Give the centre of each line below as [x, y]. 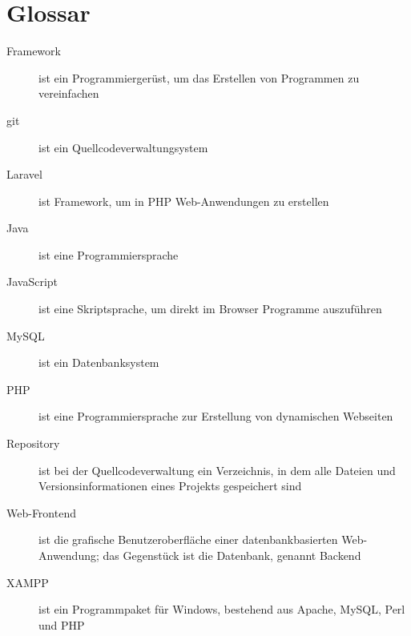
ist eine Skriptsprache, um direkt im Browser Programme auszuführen [210, 309]
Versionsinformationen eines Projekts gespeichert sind [170, 486]
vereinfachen [69, 93]
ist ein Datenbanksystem [99, 362]
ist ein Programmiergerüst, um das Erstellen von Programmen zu [199, 77]
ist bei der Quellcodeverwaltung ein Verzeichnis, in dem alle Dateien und [217, 470]
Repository [33, 443]
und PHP [62, 624]
